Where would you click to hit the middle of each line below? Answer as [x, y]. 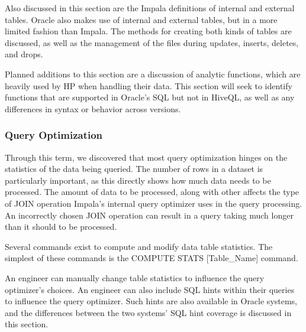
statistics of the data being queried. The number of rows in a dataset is [134, 169]
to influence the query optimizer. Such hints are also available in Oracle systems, [151, 301]
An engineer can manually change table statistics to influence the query [135, 277]
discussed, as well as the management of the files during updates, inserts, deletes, [152, 42]
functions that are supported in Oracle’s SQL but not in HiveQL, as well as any [150, 97]
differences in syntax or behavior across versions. [93, 108]
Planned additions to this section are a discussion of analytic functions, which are [153, 74]
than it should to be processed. [61, 227]
